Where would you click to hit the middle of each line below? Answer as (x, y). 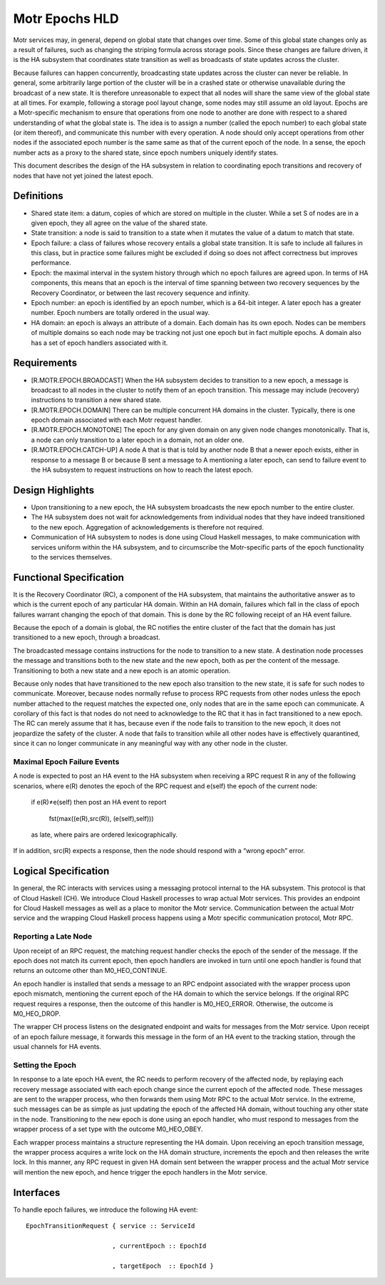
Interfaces (37, 1193)
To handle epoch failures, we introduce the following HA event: (106, 1209)
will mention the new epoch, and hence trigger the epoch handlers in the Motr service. (140, 1172)
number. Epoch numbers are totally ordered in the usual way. (120, 313)
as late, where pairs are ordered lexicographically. (104, 835)
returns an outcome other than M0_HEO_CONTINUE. (90, 971)
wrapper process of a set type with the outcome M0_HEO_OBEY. (108, 1129)
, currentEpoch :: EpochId (159, 1246)
